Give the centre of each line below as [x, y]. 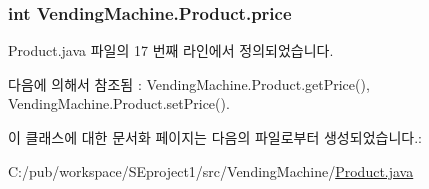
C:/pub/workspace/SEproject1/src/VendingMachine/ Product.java [211, 170]
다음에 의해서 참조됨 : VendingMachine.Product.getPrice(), [189, 83]
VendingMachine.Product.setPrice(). [119, 103]
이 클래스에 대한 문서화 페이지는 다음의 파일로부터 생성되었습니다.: [215, 137]
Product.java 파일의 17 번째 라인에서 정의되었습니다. [171, 50]
